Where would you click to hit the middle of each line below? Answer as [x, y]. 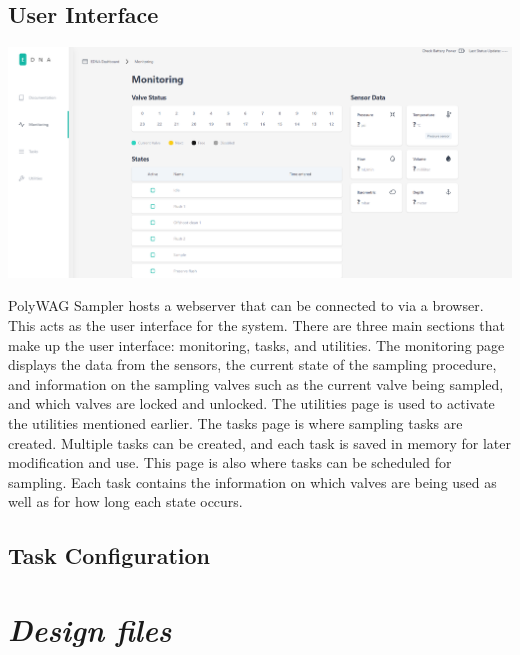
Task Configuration [109, 555]
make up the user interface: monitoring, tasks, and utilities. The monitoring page [256, 344]
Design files [90, 629]
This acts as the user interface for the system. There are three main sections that [256, 324]
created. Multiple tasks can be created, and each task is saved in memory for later [259, 442]
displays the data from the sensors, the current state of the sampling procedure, [252, 364]
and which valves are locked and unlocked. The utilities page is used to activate [251, 403]
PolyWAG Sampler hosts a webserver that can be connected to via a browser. [246, 305]
